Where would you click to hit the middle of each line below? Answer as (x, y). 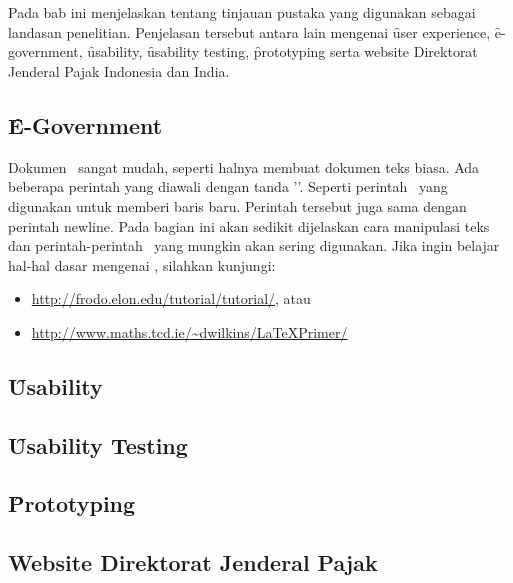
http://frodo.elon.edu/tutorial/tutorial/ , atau (171, 298)
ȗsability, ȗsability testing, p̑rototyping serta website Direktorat (282, 51)
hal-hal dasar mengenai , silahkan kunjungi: (142, 264)
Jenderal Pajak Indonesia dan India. (119, 70)
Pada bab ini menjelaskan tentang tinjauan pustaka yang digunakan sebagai (242, 12)
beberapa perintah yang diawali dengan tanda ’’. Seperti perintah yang (228, 186)
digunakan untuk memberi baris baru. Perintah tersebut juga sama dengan (237, 205)
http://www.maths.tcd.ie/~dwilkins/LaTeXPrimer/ (189, 331)
